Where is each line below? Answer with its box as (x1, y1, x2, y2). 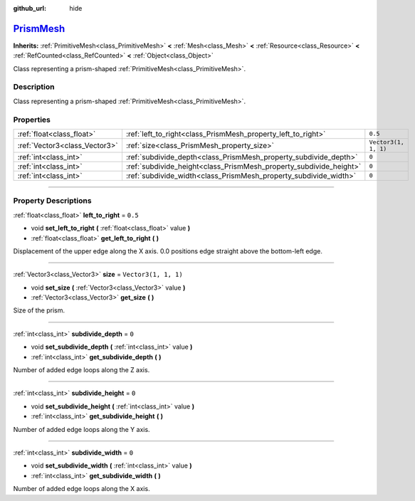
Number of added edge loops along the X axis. (13, 485, 150, 493)
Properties (13, 115, 51, 125)
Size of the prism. (13, 306, 65, 315)
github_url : (13, 4, 46, 12)
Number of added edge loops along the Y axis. (13, 425, 150, 433)
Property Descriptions (13, 196, 92, 206)
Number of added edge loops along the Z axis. (13, 366, 150, 374)
